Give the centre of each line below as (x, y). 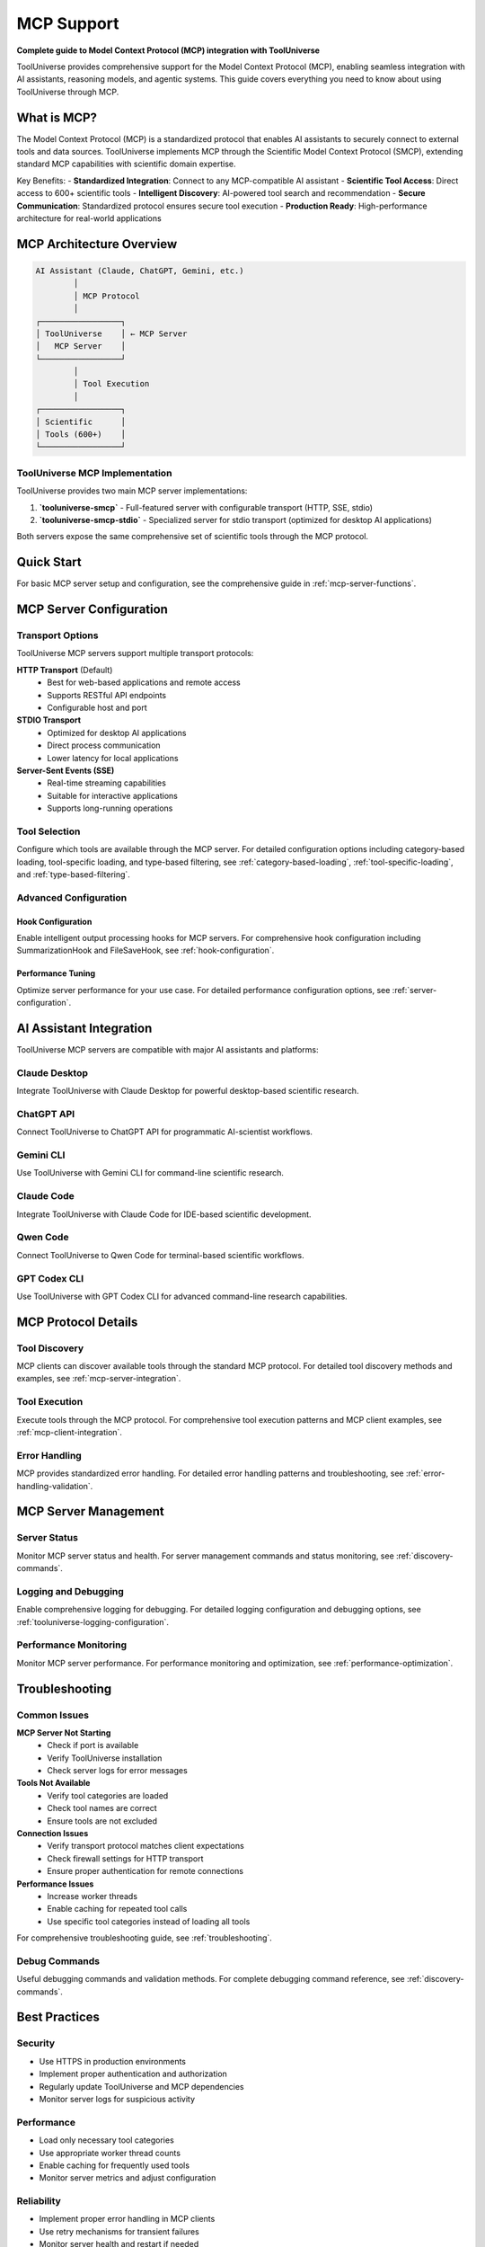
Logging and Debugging (71, 1591)
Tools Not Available (53, 1783)
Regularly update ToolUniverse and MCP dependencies (141, 2086)
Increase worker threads (93, 1896)
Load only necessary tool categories (106, 2140)
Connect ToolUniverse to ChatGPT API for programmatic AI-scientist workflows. (165, 1132)
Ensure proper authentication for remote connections (145, 1871)
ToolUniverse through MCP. (68, 92)
